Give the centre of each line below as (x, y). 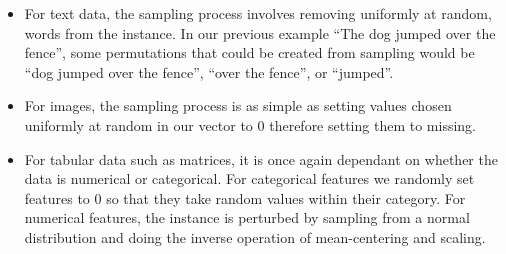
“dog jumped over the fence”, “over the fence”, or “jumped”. (209, 71)
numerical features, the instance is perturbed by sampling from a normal (247, 217)
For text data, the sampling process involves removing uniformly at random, (258, 13)
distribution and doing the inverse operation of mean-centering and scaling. (255, 236)
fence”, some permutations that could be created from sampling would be (249, 52)
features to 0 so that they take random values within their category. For (245, 197)
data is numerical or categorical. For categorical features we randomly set (249, 178)
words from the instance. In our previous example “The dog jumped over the (260, 32)
